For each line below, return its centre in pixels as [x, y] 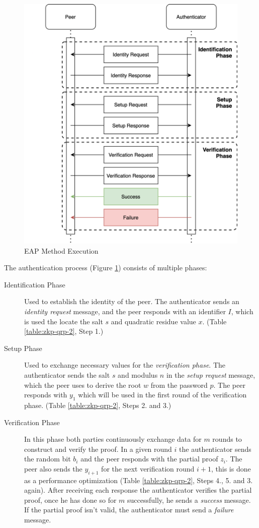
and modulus [138, 374]
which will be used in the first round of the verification [162, 395]
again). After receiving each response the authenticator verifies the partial [138, 490]
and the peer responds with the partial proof [149, 459]
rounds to [227, 439]
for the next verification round [148, 468]
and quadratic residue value [153, 321]
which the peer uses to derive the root [83, 385]
